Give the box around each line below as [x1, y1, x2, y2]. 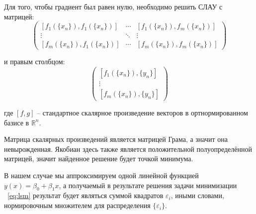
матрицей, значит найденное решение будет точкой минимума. [4, 153, 193, 164]
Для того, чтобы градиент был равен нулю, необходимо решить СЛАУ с [4, 1, 223, 11]
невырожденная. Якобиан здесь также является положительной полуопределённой [4, 143, 252, 154]
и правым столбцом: [4, 56, 65, 67]
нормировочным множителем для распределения [4, 200, 151, 211]
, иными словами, [171, 190, 224, 201]
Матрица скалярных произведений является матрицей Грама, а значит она [4, 134, 228, 144]
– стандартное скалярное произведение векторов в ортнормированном [37, 107, 248, 118]
